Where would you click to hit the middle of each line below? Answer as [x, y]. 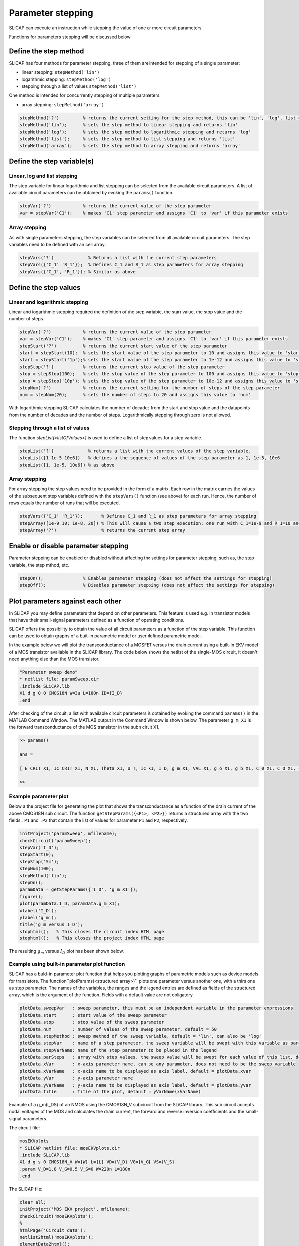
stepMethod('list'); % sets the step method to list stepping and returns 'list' [127, 139]
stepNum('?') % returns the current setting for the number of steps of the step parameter [150, 388]
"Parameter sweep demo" [49, 672]
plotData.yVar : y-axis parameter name [76, 1078]
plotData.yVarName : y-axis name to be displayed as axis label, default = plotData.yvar [135, 1085]
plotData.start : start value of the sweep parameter [93, 1015]
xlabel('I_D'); [38, 910]
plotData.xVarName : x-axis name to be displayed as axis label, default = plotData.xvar [135, 1071]
